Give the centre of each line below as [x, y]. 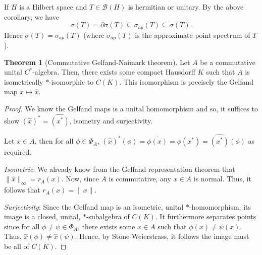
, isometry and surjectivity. [111, 120]
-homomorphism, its [220, 206]
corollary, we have [32, 16]
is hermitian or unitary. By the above [186, 7]
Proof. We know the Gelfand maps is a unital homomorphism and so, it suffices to [131, 109]
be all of [17, 246]
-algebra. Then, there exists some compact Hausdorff [114, 72]
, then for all [54, 141]
